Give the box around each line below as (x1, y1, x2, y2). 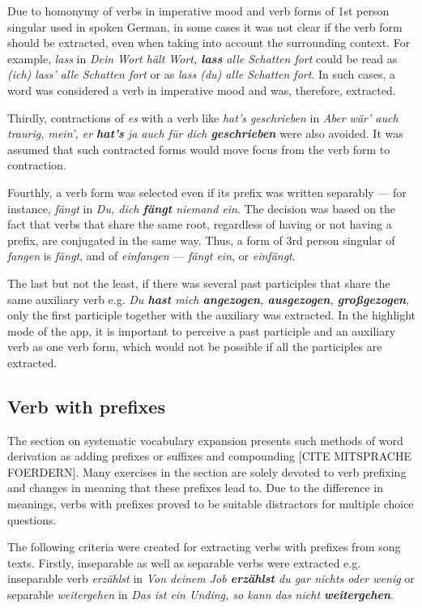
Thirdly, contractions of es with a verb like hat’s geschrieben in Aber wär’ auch (7, 109, 399, 126)
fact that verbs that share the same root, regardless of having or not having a (7, 216, 392, 233)
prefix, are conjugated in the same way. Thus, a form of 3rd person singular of (7, 231, 395, 248)
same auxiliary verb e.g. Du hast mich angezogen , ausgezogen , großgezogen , (7, 290, 410, 307)
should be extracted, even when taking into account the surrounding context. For (7, 34, 411, 51)
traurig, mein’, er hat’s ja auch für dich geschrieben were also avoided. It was (7, 125, 403, 142)
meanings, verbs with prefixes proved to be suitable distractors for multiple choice (7, 495, 414, 512)
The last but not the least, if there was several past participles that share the (7, 274, 390, 291)
